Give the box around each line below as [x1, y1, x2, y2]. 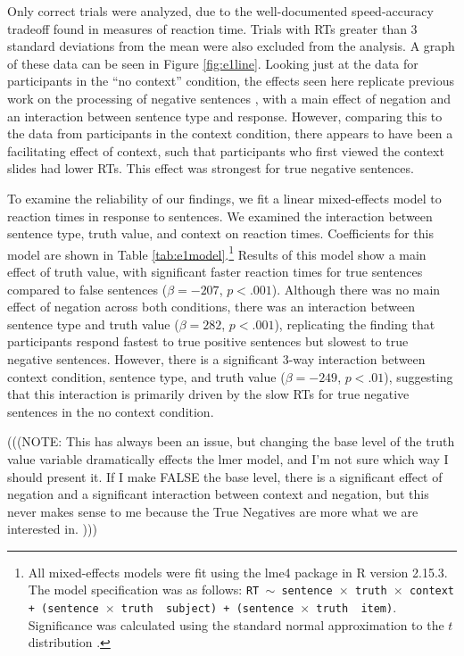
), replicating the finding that [274, 314, 435, 333]
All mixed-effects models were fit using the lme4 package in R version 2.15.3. [28, 562, 448, 581]
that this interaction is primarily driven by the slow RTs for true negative [7, 385, 410, 403]
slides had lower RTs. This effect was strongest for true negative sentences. [7, 159, 414, 178]
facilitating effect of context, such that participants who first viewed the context [7, 141, 444, 160]
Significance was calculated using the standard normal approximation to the [28, 615, 444, 634]
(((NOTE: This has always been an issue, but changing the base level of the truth [7, 432, 455, 451]
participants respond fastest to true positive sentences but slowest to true [7, 332, 409, 351]
